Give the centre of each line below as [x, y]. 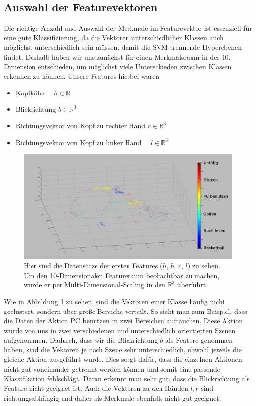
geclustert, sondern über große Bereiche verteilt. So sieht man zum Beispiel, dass [126, 311]
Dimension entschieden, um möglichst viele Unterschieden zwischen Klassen [118, 66]
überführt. [192, 285]
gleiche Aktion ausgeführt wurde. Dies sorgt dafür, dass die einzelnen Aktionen [123, 359]
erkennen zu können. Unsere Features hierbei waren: [83, 76]
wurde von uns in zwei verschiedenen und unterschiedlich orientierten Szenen [120, 330]
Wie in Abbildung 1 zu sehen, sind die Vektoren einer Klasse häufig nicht [114, 301]
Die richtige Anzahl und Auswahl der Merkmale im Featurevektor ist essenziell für [128, 28]
